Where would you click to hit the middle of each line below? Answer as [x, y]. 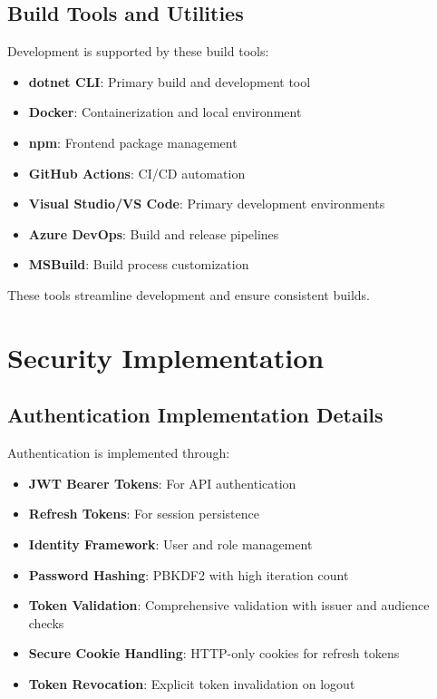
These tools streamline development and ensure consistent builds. [189, 294]
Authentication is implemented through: [119, 453]
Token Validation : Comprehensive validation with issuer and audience [229, 605]
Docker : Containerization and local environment [165, 112]
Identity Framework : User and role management [170, 544]
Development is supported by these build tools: [138, 51]
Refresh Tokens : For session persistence [144, 514]
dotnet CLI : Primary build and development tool [170, 81]
